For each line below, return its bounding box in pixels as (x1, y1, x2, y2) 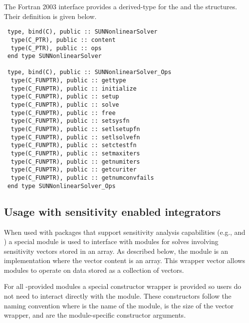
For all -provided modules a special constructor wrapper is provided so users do (4, 281, 241, 291)
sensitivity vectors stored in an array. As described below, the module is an (4, 246, 228, 256)
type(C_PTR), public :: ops (11, 44, 102, 52)
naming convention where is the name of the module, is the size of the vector (4, 300, 234, 310)
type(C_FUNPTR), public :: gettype (11, 77, 126, 84)
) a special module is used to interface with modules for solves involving (4, 236, 218, 247)
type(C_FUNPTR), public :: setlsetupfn (11, 126, 140, 133)
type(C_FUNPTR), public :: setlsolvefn (11, 133, 140, 141)
